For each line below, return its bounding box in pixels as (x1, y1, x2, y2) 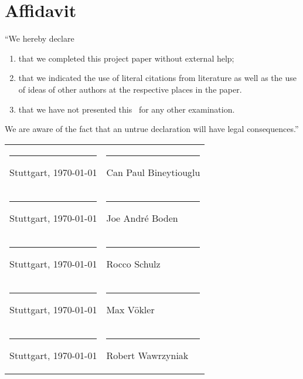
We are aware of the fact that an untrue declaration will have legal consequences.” (5, 123, 299, 135)
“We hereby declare (5, 32, 74, 45)
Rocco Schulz (106, 256, 161, 270)
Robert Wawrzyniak (106, 348, 189, 362)
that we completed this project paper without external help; (18, 52, 234, 64)
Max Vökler (106, 302, 155, 316)
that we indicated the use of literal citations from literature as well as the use (18, 72, 297, 84)
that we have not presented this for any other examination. (18, 103, 235, 115)
